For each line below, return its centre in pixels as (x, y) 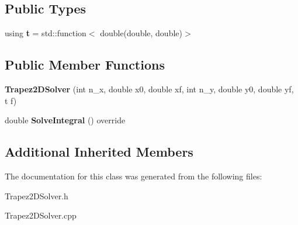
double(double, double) (141, 33)
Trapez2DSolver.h (37, 195)
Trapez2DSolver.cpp (41, 215)
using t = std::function (46, 33)
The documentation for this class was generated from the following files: (134, 176)
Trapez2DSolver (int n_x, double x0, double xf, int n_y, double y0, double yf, (149, 89)
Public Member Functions (85, 65)
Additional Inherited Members (99, 152)
